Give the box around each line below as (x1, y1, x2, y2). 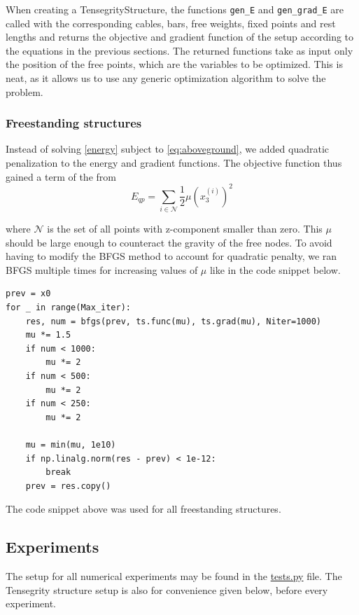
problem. (6, 84, 43, 99)
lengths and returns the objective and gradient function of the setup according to (6, 29, 354, 44)
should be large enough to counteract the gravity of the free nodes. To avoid (6, 235, 332, 249)
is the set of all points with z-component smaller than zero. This (47, 221, 323, 236)
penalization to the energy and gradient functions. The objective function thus (6, 156, 342, 170)
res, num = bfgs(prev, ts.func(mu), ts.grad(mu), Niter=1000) (25, 316, 322, 326)
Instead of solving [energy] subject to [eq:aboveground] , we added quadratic (6, 141, 330, 156)
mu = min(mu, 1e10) (25, 439, 116, 450)
